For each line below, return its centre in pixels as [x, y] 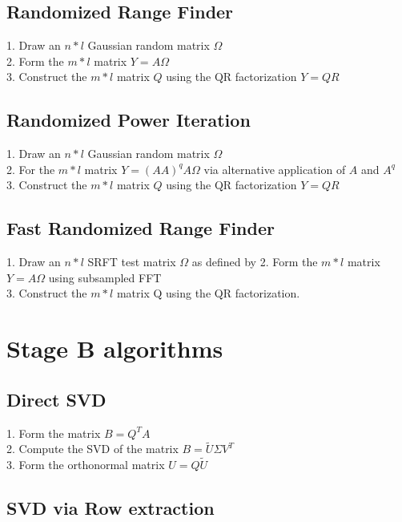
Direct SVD [56, 399]
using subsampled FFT [105, 277]
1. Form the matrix [54, 433]
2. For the [31, 169]
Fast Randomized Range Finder [141, 228]
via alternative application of [275, 169]
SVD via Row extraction [111, 508]
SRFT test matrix [132, 262]
